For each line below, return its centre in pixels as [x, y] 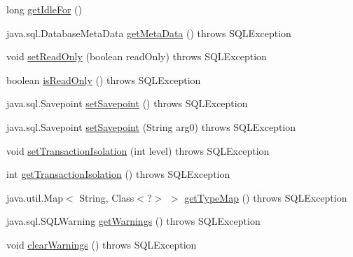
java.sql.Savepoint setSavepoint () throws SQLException [127, 103]
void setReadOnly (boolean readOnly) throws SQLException [137, 56]
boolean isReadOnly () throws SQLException [104, 79]
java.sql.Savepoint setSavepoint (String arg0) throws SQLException [151, 126]
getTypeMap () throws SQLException [266, 197]
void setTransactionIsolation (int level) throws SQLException [138, 150]
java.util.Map [35, 197]
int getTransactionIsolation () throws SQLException [118, 174]
